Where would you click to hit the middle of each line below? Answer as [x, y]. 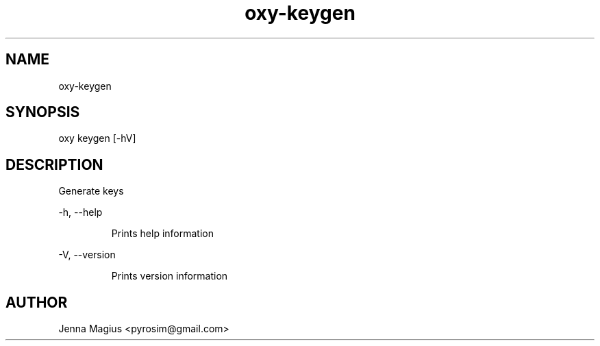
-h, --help [80, 212]
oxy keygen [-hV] [97, 138]
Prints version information [170, 276]
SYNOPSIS [43, 112]
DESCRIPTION [54, 164]
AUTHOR [37, 302]
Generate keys [91, 191]
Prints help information [162, 234]
